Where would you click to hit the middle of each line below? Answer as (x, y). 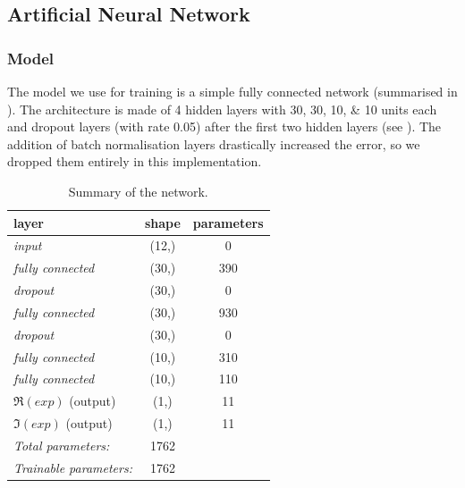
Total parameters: (62, 445)
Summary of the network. (138, 191)
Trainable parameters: (73, 467)
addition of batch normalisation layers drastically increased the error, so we (214, 143)
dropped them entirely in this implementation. (135, 161)
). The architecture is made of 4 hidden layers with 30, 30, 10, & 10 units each (222, 109)
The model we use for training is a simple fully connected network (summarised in (232, 91)
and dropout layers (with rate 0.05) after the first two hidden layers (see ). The (224, 126)
